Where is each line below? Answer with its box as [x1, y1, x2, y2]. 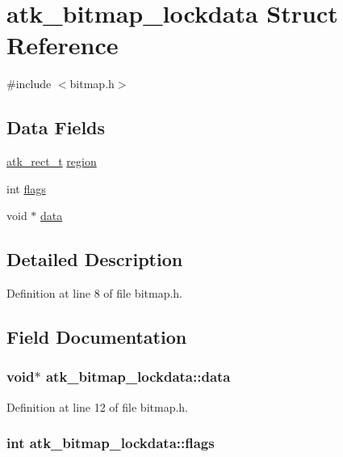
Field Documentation [6, 324, 187, 349]
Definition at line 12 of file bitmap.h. [6, 398, 189, 415]
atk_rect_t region [6, 153, 97, 170]
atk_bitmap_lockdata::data [45, 366, 231, 387]
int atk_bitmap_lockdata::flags [6, 433, 215, 453]
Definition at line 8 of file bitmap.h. [6, 285, 183, 302]
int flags [6, 180, 46, 197]
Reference [6, 28, 119, 61]
